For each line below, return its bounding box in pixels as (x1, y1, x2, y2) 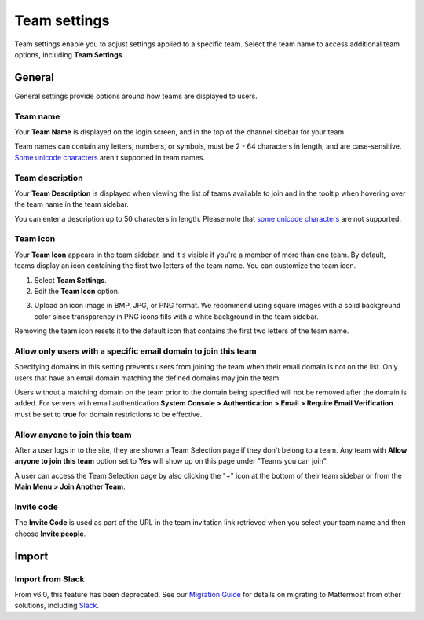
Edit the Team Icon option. (34, 287, 120, 295)
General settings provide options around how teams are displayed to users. (14, 91, 258, 101)
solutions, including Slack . (14, 601, 100, 611)
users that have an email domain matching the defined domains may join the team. (14, 373, 282, 383)
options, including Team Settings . (14, 50, 125, 59)
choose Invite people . (14, 529, 86, 538)
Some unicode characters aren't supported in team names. (14, 152, 206, 162)
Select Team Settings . (34, 275, 108, 284)
